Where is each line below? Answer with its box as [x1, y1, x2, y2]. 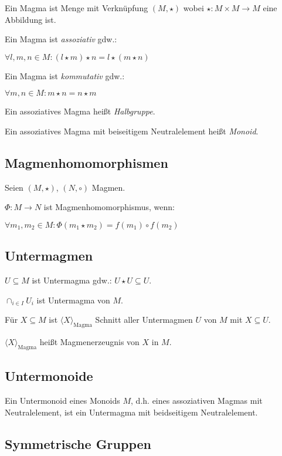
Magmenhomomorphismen [5, 153, 168, 171]
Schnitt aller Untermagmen [95, 313, 193, 326]
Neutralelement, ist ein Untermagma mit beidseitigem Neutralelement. [5, 406, 258, 418]
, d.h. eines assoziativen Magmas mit [131, 394, 263, 407]
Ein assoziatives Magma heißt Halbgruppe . [5, 105, 155, 117]
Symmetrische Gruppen [5, 434, 151, 452]
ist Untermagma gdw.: [32, 274, 112, 286]
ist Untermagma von [36, 293, 110, 306]
